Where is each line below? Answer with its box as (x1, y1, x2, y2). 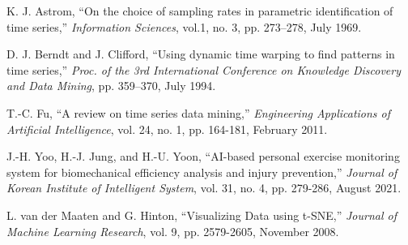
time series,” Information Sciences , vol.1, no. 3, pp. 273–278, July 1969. (6, 18, 362, 35)
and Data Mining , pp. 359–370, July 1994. (6, 77, 216, 94)
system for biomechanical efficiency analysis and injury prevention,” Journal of (6, 163, 397, 180)
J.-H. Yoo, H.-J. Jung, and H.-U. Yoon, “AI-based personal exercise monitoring (6, 148, 400, 165)
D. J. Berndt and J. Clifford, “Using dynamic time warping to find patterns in (6, 45, 395, 62)
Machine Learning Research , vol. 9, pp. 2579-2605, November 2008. (6, 222, 339, 239)
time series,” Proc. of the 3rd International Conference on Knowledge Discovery (6, 61, 402, 78)
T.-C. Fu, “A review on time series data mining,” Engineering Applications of (6, 104, 391, 121)
